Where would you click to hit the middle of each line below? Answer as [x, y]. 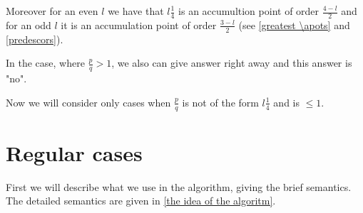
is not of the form [220, 102]
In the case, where [45, 63]
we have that [136, 11]
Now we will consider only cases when [88, 102]
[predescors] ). [35, 39]
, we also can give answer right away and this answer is [232, 63]
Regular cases [74, 152]
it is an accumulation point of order [139, 24]
